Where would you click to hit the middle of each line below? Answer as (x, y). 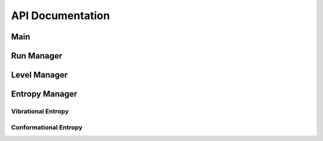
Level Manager (39, 75)
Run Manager (37, 56)
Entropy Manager (44, 94)
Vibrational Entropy (40, 111)
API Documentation (60, 16)
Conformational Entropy (47, 127)
